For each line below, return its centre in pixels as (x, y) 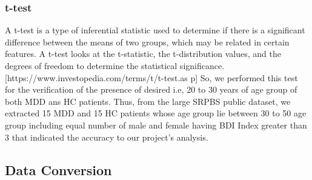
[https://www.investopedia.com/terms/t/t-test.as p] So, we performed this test (151, 77)
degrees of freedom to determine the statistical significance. (115, 65)
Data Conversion (58, 169)
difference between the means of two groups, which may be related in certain (147, 42)
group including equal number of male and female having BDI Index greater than (156, 125)
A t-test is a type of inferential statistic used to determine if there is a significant (155, 30)
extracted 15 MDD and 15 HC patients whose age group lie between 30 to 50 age (156, 113)
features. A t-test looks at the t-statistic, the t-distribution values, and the (143, 54)
